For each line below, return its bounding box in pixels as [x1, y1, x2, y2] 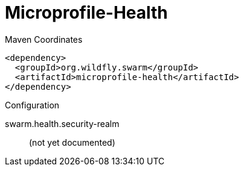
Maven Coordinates [5, 34, 83, 45]
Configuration [5, 99, 60, 110]
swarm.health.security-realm [5, 118, 120, 129]
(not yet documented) [29, 137, 115, 148]
